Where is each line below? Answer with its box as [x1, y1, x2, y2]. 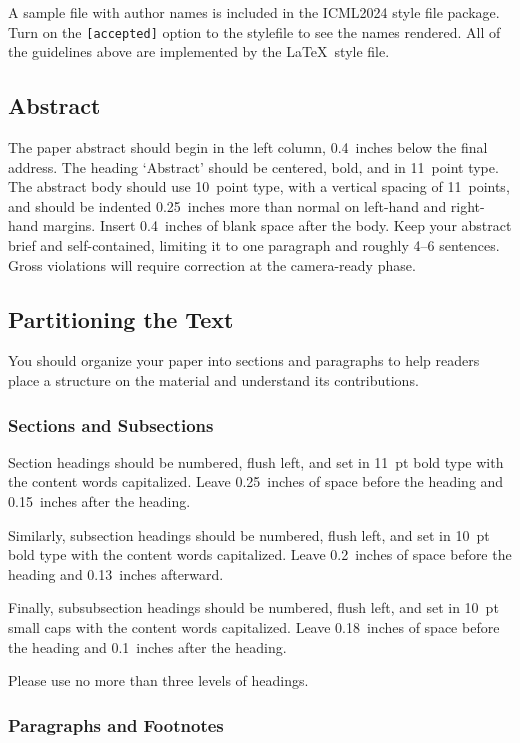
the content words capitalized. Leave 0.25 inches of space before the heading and [8, 471, 504, 492]
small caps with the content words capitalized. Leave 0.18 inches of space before [8, 616, 500, 637]
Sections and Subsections [8, 412, 214, 437]
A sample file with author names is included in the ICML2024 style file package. [8, 2, 500, 22]
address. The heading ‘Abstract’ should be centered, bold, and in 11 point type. [8, 156, 499, 177]
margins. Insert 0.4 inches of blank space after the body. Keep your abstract [43, 215, 512, 236]
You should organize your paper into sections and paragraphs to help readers [8, 350, 480, 371]
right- [450, 195, 485, 216]
